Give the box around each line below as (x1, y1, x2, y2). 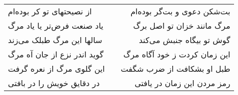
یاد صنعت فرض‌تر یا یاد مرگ (8, 20, 104, 31)
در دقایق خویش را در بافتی (8, 77, 100, 89)
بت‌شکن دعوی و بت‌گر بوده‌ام (130, 5, 231, 17)
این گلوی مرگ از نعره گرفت (8, 63, 105, 74)
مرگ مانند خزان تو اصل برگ (133, 20, 231, 31)
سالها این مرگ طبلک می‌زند (8, 34, 103, 46)
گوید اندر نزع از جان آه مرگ (8, 48, 104, 60)
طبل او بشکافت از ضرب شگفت (120, 63, 231, 74)
